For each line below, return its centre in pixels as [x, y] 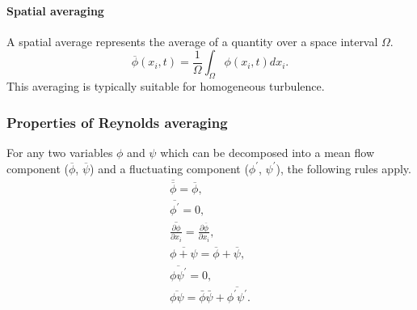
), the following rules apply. [343, 168]
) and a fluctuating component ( [169, 168]
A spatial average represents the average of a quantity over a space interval [192, 41]
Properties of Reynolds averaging [117, 122]
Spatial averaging [55, 10]
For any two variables [60, 152]
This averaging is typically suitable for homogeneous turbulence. [166, 86]
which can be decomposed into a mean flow [267, 152]
